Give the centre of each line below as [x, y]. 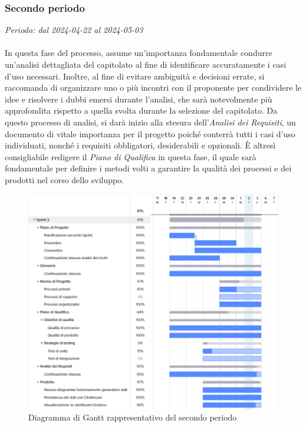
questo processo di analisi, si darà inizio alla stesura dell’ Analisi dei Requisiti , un [150, 122]
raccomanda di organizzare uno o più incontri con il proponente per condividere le [153, 87]
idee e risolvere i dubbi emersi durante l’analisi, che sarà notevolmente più [139, 99]
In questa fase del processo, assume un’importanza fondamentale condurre [139, 53]
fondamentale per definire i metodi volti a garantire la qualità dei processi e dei [148, 168]
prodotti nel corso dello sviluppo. [65, 179]
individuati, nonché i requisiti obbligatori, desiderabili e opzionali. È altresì [140, 145]
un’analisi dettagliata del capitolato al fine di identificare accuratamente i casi [146, 64]
